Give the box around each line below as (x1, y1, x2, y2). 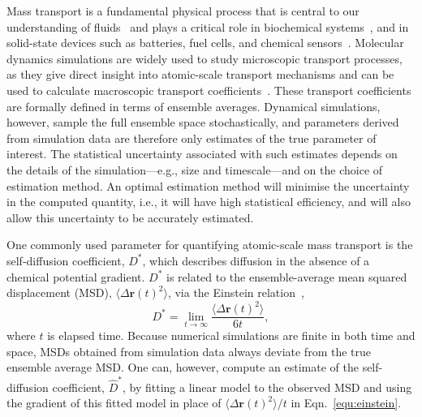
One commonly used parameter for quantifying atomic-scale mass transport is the (6, 236, 413, 253)
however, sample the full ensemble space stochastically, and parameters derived (6, 114, 399, 131)
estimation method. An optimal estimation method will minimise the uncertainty (6, 177, 410, 194)
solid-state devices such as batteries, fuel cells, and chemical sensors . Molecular (6, 34, 404, 51)
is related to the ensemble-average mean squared (166, 268, 407, 285)
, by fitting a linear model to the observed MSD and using (122, 378, 412, 395)
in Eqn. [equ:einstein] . (291, 394, 402, 411)
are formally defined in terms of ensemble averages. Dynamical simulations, (6, 97, 381, 114)
